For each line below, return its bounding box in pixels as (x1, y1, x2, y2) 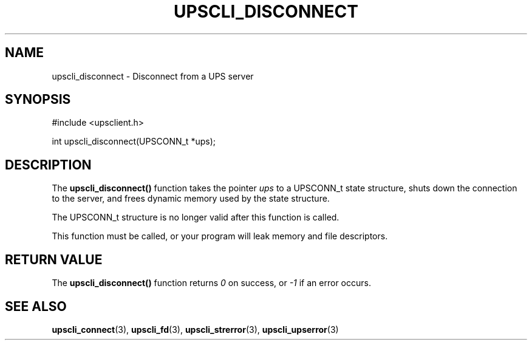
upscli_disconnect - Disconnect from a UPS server (52, 70, 254, 81)
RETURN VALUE (5, 251, 103, 267)
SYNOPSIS (5, 92, 71, 108)
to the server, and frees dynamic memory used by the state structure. (52, 193, 330, 204)
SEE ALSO (5, 298, 67, 314)
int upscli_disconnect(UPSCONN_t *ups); (52, 136, 216, 147)
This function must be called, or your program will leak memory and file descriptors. (52, 231, 388, 242)
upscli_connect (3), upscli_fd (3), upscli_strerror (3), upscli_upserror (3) (52, 324, 339, 335)
